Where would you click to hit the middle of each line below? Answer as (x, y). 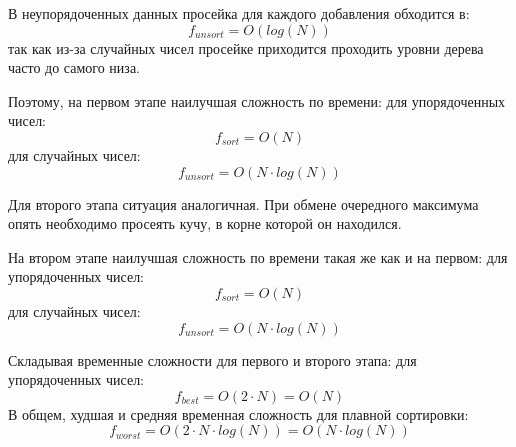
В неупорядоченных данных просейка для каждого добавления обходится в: (239, 13)
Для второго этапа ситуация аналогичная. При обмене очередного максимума (243, 203)
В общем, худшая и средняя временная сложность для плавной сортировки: (238, 413)
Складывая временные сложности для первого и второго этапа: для (212, 359)
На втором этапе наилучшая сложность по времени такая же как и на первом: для (258, 256)
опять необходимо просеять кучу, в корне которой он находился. (205, 223)
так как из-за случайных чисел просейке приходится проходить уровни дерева (246, 47)
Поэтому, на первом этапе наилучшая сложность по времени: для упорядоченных (257, 100)
